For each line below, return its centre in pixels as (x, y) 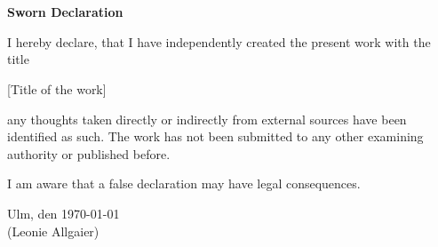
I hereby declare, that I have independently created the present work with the (219, 41)
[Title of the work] (57, 88)
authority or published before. (89, 153)
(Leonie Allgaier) (53, 231)
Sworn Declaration (65, 12)
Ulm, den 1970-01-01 (64, 213)
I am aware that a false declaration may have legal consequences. (184, 183)
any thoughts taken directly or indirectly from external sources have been (207, 119)
